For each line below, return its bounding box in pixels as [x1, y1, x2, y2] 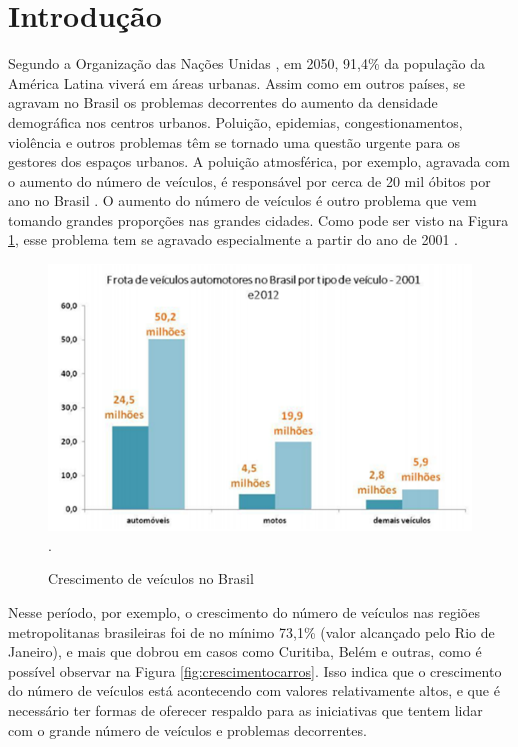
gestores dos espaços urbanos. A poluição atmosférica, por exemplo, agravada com [8, 151, 510, 172]
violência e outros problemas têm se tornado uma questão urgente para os [8, 131, 461, 152]
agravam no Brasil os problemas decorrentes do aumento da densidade [8, 92, 438, 113]
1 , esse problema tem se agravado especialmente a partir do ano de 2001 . [8, 229, 458, 250]
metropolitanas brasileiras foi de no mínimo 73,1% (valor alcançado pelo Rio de [8, 621, 495, 642]
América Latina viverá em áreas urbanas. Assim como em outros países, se [8, 72, 466, 93]
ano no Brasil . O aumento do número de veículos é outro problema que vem [8, 190, 477, 211]
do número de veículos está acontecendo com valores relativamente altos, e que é [8, 680, 500, 701]
